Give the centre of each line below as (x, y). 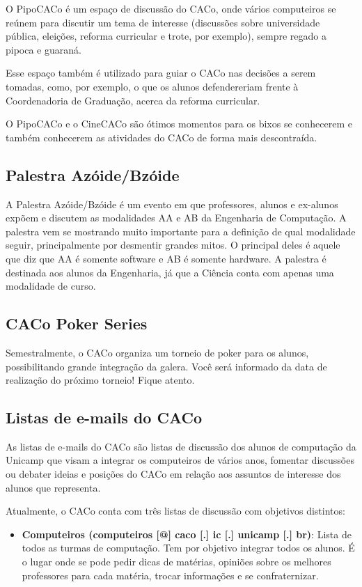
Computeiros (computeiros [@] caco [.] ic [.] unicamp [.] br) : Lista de (187, 534)
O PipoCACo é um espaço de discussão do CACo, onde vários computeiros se (171, 8)
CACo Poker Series (77, 323)
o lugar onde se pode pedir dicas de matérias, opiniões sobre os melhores (176, 562)
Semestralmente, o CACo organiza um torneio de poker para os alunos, (157, 352)
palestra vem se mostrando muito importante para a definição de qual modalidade (181, 231)
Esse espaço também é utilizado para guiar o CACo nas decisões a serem (161, 73)
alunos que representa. (53, 487)
